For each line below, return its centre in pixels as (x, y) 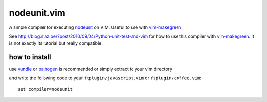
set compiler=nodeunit (45, 89)
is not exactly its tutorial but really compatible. (56, 43)
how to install (30, 57)
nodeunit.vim (37, 13)
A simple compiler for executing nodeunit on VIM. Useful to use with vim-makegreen (95, 27)
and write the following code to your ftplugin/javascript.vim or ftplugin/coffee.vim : (105, 78)
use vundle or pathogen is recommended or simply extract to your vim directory (91, 69)
